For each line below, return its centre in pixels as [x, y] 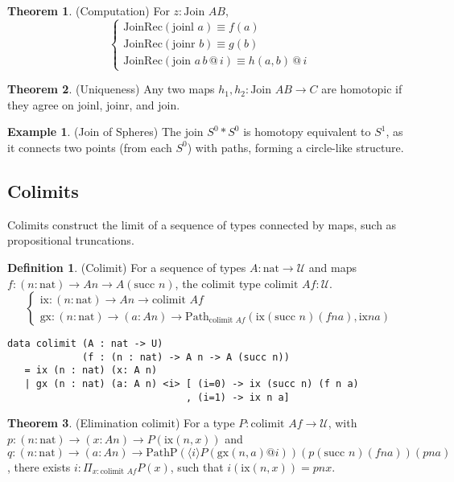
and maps [332, 267]
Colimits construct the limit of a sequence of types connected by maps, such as [202, 224]
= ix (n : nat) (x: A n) [91, 371]
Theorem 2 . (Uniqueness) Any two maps [111, 89]
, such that [197, 466]
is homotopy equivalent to [307, 132]
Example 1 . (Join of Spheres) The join [105, 132]
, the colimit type [218, 283]
